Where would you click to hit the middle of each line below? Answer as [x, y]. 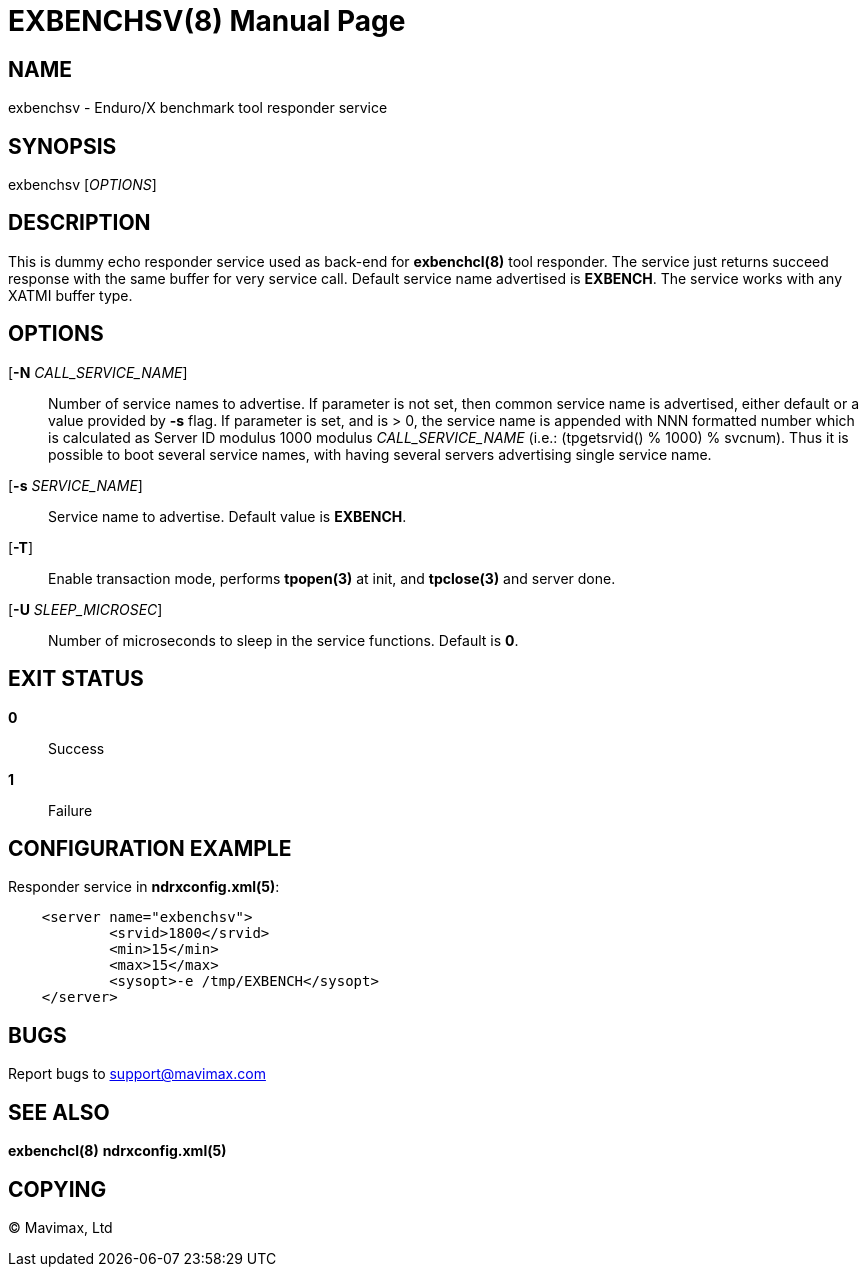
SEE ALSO [59, 1112]
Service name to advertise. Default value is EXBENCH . [227, 516]
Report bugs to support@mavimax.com [137, 1074]
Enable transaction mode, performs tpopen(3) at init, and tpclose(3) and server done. [332, 578]
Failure [70, 810]
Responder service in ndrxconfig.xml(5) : [144, 887]
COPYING [57, 1189]
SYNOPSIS [62, 146]
